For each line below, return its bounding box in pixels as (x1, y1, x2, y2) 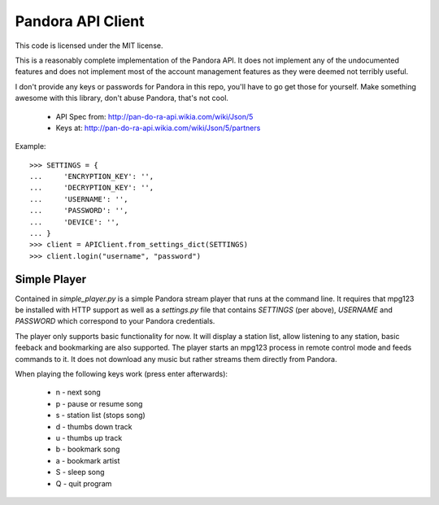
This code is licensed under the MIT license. (15, 41, 163, 50)
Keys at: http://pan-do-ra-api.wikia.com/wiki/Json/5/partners (55, 123, 261, 133)
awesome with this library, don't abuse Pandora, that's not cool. (15, 94, 229, 103)
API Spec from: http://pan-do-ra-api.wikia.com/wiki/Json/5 (55, 111, 254, 121)
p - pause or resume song (55, 398, 143, 408)
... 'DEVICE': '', (29, 217, 120, 227)
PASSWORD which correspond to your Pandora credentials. (15, 316, 215, 326)
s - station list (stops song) (55, 411, 146, 420)
